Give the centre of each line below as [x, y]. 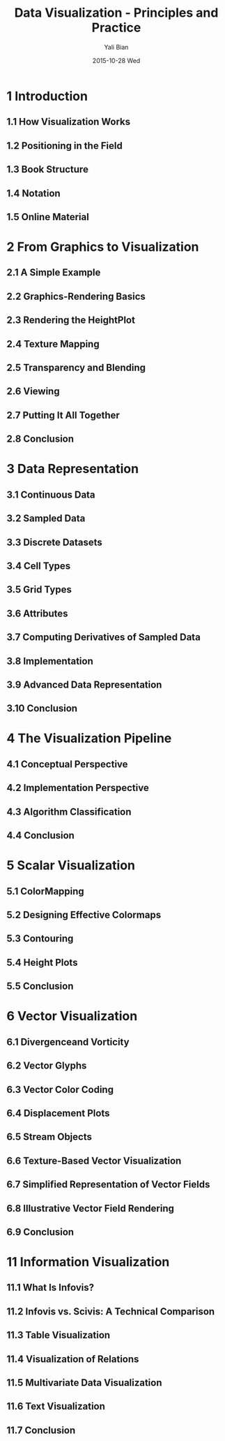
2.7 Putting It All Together [63, 415]
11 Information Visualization [88, 1262]
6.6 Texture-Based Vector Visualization [94, 1160]
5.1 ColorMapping [45, 891]
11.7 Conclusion [41, 1430]
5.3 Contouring [40, 939]
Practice [116, 28]
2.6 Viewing [33, 392]
